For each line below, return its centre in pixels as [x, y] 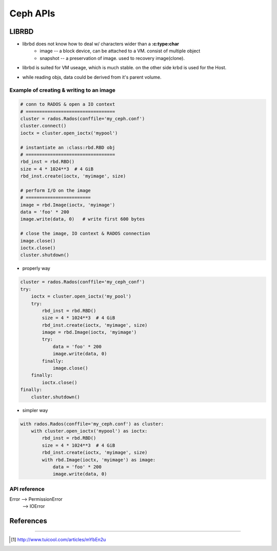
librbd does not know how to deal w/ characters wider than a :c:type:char [101, 44]
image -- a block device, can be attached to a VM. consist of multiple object [120, 51]
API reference [27, 489]
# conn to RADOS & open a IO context [68, 104]
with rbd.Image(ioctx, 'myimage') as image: [99, 460]
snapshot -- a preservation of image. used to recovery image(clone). [112, 58]
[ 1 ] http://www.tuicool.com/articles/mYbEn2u [58, 539]
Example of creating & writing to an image [62, 90]
